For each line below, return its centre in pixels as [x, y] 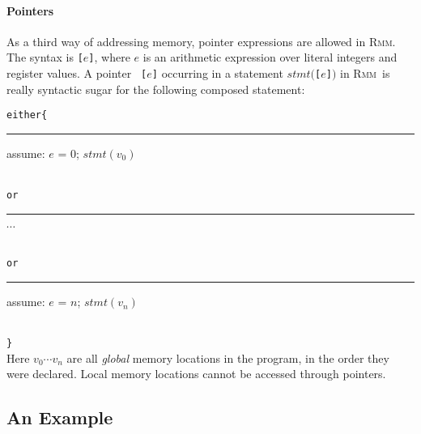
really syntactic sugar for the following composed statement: [156, 89]
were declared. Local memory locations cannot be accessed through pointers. [196, 374]
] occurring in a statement [217, 73]
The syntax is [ [45, 57]
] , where [109, 57]
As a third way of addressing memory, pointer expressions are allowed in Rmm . [201, 41]
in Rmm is [365, 73]
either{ [27, 115]
